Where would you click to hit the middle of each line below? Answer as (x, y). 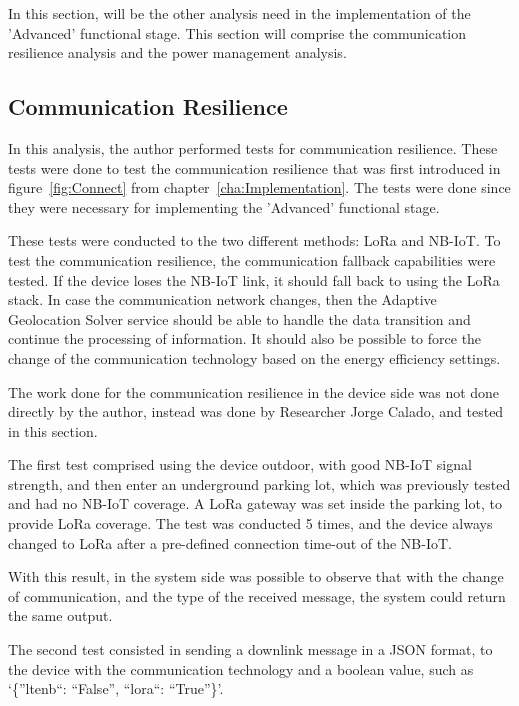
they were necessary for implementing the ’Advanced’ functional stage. (224, 206)
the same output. (60, 615)
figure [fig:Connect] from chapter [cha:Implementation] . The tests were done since (259, 187)
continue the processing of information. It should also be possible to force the (245, 338)
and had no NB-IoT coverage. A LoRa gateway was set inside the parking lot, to (255, 503)
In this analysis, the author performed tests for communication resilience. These (253, 147)
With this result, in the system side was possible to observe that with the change (256, 576)
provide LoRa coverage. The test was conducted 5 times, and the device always (250, 523)
